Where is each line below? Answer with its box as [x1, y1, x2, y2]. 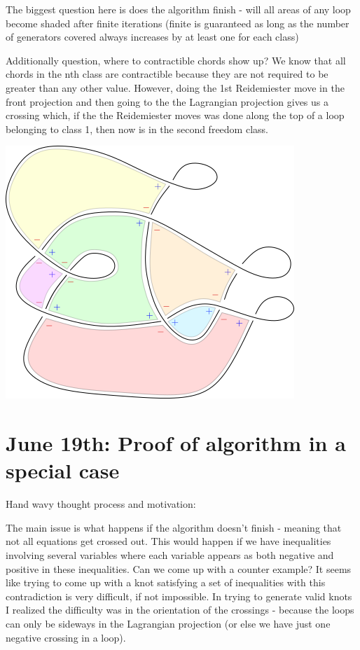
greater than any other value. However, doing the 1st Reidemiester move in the [6, 80, 345, 95]
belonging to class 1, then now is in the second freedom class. [6, 121, 268, 136]
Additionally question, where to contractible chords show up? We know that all [6, 53, 346, 67]
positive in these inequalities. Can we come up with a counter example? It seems [6, 561, 352, 576]
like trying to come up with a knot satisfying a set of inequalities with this [6, 575, 326, 590]
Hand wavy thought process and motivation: [6, 497, 196, 511]
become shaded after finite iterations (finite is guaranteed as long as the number [6, 15, 349, 30]
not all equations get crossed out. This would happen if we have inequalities [6, 534, 331, 548]
